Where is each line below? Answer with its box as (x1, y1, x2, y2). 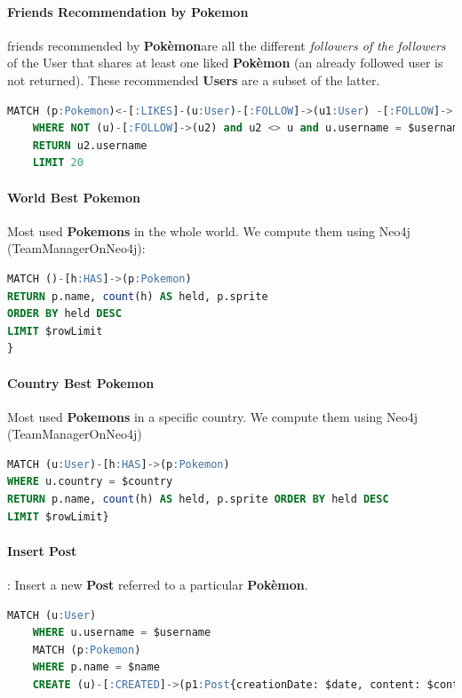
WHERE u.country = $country (7, 475, 173, 488)
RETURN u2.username (32, 139, 147, 152)
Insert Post (7, 541, 77, 559)
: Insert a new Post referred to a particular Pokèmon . (7, 575, 308, 594)
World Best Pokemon (7, 187, 141, 206)
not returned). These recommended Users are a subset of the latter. (7, 70, 380, 89)
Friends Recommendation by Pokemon (7, 2, 249, 20)
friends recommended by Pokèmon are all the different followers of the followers (7, 36, 446, 54)
